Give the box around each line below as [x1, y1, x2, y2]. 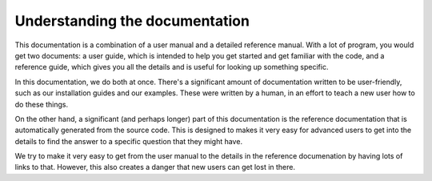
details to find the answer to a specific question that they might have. [14, 136, 243, 146]
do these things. [14, 99, 68, 109]
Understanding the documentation [14, 12, 250, 30]
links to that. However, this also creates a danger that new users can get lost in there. [14, 163, 296, 172]
